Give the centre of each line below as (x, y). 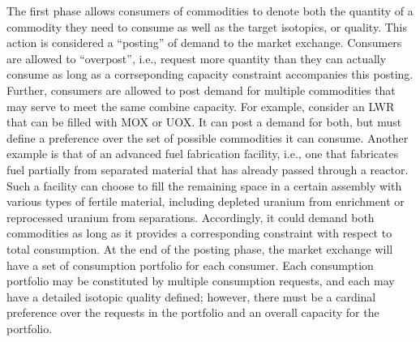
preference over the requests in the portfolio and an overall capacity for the (193, 312)
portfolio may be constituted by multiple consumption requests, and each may (201, 281)
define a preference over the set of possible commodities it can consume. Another (208, 137)
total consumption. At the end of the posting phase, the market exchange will (200, 248)
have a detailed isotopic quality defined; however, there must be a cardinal (191, 296)
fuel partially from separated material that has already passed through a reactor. (208, 169)
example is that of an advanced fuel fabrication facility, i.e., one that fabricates (203, 154)
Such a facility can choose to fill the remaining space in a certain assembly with (204, 185)
